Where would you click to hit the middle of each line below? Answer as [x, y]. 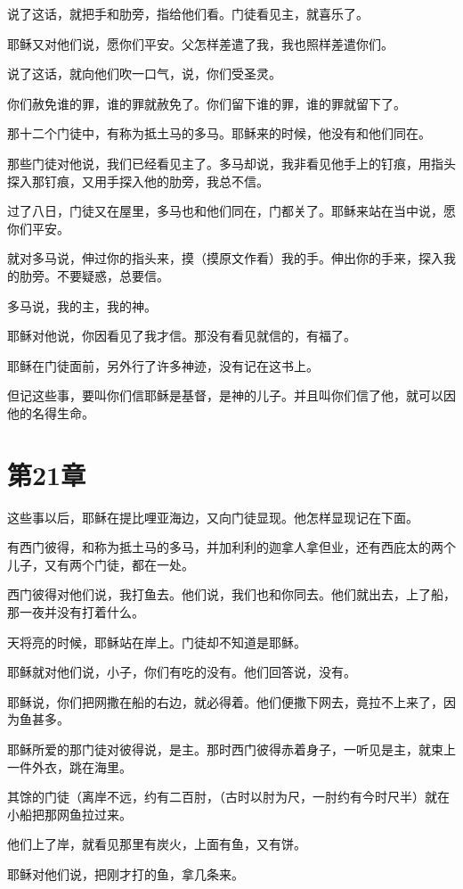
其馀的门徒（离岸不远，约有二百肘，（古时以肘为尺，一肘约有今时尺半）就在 [228, 797]
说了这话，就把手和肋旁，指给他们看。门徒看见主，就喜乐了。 [188, 13]
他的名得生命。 [51, 412]
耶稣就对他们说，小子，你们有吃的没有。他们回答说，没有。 [182, 672]
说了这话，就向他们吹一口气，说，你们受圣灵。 [144, 74]
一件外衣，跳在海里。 [69, 766]
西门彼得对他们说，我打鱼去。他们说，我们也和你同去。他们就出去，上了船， [231, 594]
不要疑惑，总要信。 [113, 275]
